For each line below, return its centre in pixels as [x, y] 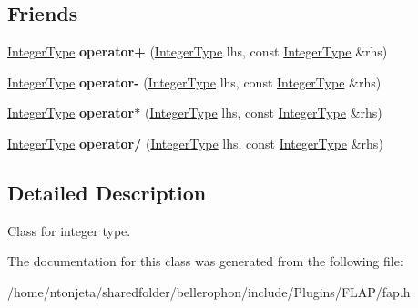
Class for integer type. [69, 230]
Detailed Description [107, 192]
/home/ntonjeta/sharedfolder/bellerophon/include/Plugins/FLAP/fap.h [209, 291]
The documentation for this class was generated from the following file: [205, 261]
